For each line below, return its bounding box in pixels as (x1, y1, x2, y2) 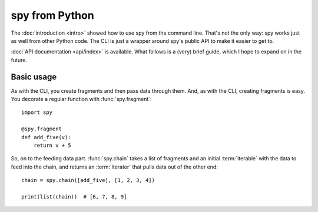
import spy (21, 109, 53, 116)
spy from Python (11, 9, 94, 22)
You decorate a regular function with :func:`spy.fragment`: (11, 96, 153, 103)
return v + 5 (33, 142, 71, 149)
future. (11, 56, 28, 63)
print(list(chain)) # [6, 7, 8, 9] (21, 193, 127, 200)
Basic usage (11, 72, 57, 82)
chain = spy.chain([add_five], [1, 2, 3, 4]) (21, 177, 155, 184)
